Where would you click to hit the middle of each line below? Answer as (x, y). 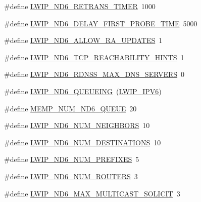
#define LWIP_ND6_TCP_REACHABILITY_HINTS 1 (94, 57)
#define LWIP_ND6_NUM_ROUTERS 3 (71, 176)
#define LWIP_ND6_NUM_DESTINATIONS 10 (83, 142)
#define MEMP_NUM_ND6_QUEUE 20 (70, 108)
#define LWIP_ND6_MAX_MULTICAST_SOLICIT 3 (92, 193)
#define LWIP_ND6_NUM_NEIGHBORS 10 (77, 125)
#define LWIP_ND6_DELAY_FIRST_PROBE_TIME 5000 (101, 23)
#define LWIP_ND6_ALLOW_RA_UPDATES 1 (83, 40)
